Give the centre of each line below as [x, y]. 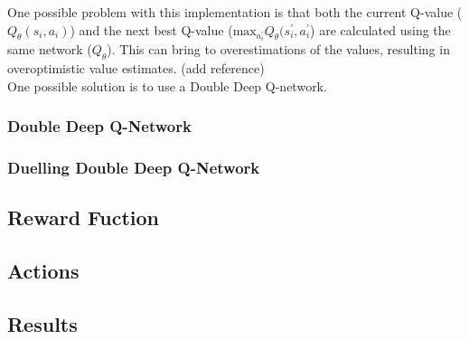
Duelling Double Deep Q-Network [134, 167]
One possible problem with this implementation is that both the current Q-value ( [235, 12]
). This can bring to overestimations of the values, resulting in [278, 49]
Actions [43, 271]
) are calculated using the [380, 29]
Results [42, 323]
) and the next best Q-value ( [151, 29]
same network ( [50, 49]
